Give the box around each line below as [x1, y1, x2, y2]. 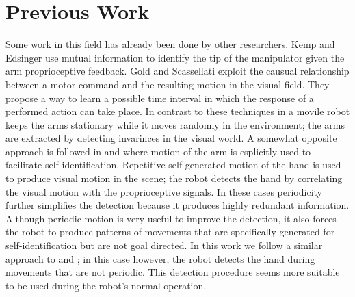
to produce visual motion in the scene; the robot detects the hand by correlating [5, 171, 343, 185]
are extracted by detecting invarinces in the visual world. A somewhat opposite [5, 131, 337, 145]
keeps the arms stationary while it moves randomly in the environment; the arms [5, 117, 345, 131]
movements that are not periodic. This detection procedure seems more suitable [5, 265, 340, 279]
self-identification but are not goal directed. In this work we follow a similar [5, 238, 323, 253]
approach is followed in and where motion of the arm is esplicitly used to [5, 144, 311, 158]
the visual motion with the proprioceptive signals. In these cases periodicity [5, 184, 322, 198]
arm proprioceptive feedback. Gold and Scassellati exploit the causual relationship [5, 64, 350, 78]
